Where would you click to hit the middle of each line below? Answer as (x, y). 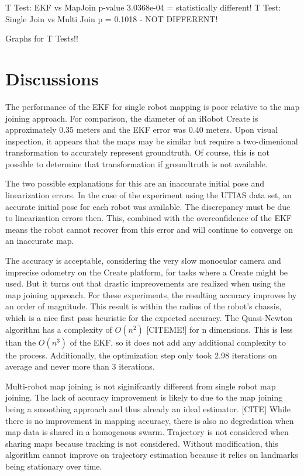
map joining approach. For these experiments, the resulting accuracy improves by (151, 294)
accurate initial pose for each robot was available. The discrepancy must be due (148, 206)
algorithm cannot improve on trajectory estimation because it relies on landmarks (152, 455)
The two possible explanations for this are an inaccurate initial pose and (135, 183)
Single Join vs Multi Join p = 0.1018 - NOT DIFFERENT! (112, 18)
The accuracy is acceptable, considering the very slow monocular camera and (143, 261)
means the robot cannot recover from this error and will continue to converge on (149, 229)
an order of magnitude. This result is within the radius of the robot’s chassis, (144, 306)
